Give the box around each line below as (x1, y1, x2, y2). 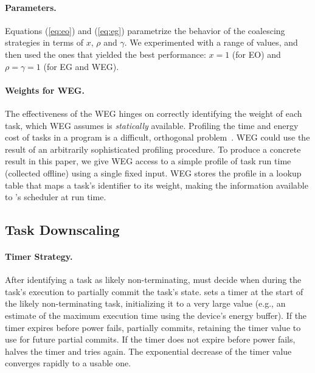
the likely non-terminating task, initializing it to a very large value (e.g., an (5, 297, 286, 310)
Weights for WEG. (5, 83, 85, 96)
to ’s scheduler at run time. (5, 190, 106, 203)
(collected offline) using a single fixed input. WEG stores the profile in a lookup (5, 166, 302, 179)
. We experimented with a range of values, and (124, 36, 298, 49)
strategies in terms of (5, 36, 84, 49)
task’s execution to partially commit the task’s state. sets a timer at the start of (5, 285, 303, 298)
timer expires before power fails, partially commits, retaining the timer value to (5, 321, 301, 333)
